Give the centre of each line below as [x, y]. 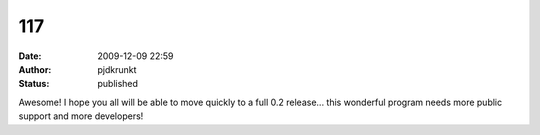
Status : [34, 84]
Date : [30, 56]
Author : [35, 69]
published [118, 84]
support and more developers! [81, 116]
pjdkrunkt [117, 69]
